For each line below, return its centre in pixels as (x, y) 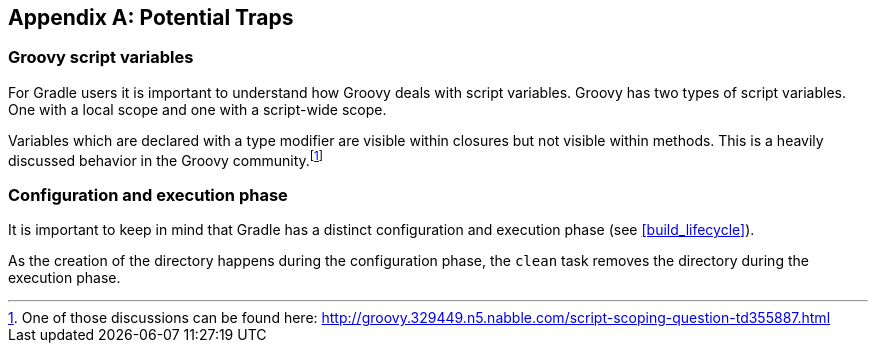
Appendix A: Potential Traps (151, 17)
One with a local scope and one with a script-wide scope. (197, 109)
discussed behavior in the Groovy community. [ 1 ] (166, 158)
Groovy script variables (101, 57)
